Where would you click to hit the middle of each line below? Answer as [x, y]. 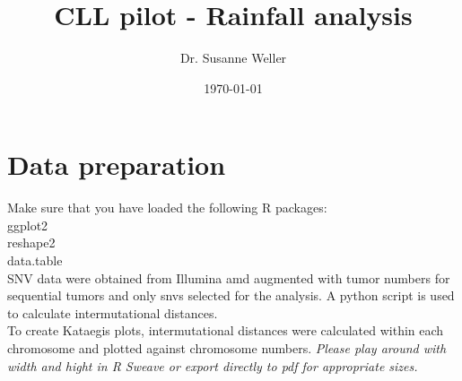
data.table [35, 260]
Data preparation [117, 165]
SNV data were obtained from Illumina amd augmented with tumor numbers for [229, 277]
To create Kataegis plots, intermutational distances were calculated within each [226, 330]
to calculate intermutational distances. [113, 312]
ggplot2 [28, 225]
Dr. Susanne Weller [233, 58]
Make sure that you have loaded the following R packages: [167, 208]
